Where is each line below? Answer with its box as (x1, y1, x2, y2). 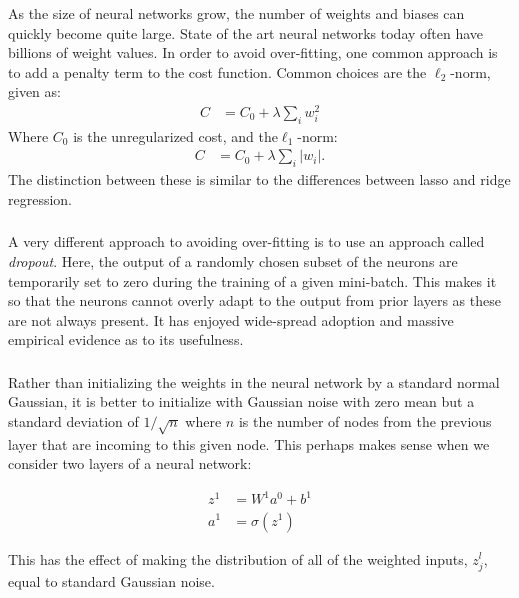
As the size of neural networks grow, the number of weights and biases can (8, 2, 465, 23)
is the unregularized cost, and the (73, 125, 278, 146)
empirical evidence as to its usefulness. (8, 329, 244, 350)
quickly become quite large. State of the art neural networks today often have (8, 22, 484, 43)
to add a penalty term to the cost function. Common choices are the (8, 61, 427, 82)
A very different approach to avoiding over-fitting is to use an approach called (8, 231, 485, 252)
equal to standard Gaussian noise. (8, 570, 215, 591)
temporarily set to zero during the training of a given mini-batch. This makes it (8, 270, 497, 291)
